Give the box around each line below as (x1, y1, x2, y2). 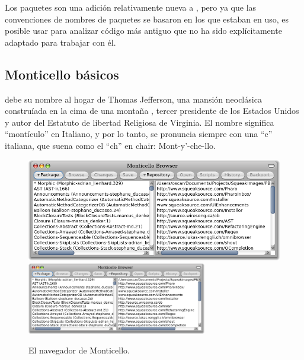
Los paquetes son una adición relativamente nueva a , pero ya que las (5, 1, 257, 13)
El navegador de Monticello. (28, 344, 130, 356)
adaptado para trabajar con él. (5, 36, 116, 48)
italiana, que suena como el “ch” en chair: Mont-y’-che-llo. (5, 139, 216, 151)
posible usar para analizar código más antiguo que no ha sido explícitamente (5, 24, 282, 37)
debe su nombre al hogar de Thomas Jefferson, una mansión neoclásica (5, 93, 262, 105)
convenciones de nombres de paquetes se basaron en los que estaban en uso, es (5, 12, 289, 25)
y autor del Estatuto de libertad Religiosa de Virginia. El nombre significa (5, 116, 274, 128)
